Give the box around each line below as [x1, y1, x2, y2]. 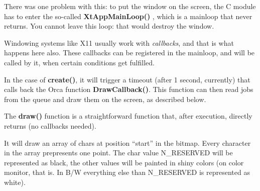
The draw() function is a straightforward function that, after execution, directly [4, 111, 252, 121]
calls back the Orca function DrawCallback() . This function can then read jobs [4, 84, 253, 94]
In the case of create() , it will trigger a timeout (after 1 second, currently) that [4, 74, 250, 84]
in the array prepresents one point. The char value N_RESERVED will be [4, 147, 233, 158]
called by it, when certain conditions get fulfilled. [4, 57, 155, 67]
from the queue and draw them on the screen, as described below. [4, 93, 206, 104]
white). [4, 176, 26, 187]
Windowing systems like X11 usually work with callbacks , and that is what [4, 37, 234, 48]
